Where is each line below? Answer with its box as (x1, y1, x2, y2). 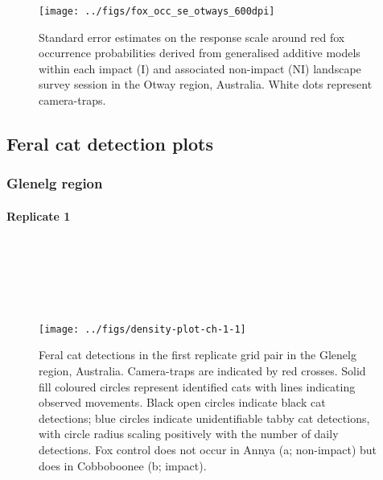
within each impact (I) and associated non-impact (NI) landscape (39, 60, 361, 77)
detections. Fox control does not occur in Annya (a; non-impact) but (39, 441, 377, 458)
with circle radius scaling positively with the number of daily (39, 425, 339, 442)
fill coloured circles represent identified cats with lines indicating (39, 378, 356, 395)
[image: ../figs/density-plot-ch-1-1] (39, 323, 246, 335)
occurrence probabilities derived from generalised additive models (39, 44, 360, 61)
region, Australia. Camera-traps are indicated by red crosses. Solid (39, 362, 366, 379)
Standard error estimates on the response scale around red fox (39, 28, 345, 45)
